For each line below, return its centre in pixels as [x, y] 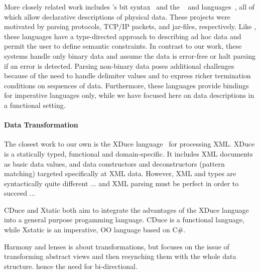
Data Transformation [41, 125]
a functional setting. [35, 105]
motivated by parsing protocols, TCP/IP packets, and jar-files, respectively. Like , [130, 26]
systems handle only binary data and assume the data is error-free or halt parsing [130, 55]
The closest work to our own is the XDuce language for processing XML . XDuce [129, 144]
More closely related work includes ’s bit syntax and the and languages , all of [129, 7]
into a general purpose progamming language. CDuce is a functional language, [124, 220]
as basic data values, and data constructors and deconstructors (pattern [114, 163]
